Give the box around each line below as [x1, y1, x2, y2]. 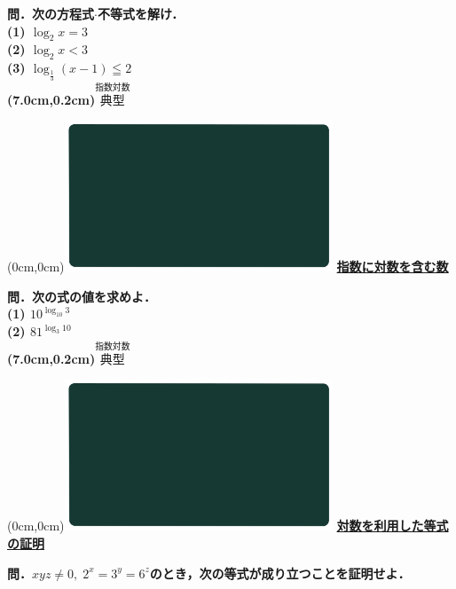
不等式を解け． [97, 4, 185, 22]
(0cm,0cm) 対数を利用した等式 [7, 516, 449, 535]
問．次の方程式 [7, 4, 94, 22]
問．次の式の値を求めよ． [7, 287, 156, 305]
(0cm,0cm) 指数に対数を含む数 [7, 257, 449, 276]
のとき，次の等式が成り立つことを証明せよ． [149, 563, 411, 582]
